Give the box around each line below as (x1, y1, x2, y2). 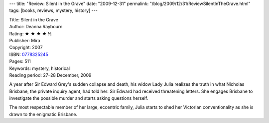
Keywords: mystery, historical (9, 65, 70, 71)
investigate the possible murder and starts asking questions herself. (9, 95, 148, 101)
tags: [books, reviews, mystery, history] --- (9, 7, 98, 13)
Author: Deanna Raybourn (9, 24, 63, 30)
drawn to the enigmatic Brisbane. (9, 111, 77, 117)
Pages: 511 (9, 59, 31, 64)
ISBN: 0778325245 (9, 51, 48, 57)
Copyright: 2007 (9, 45, 43, 51)
